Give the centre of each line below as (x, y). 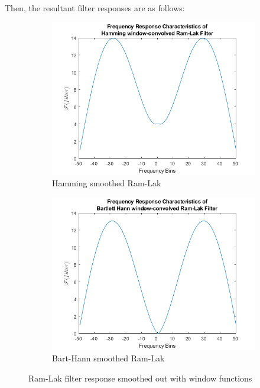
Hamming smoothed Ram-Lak (107, 183)
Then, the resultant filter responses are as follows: (95, 8)
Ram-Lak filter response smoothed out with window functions (140, 378)
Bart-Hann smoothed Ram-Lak (108, 358)
